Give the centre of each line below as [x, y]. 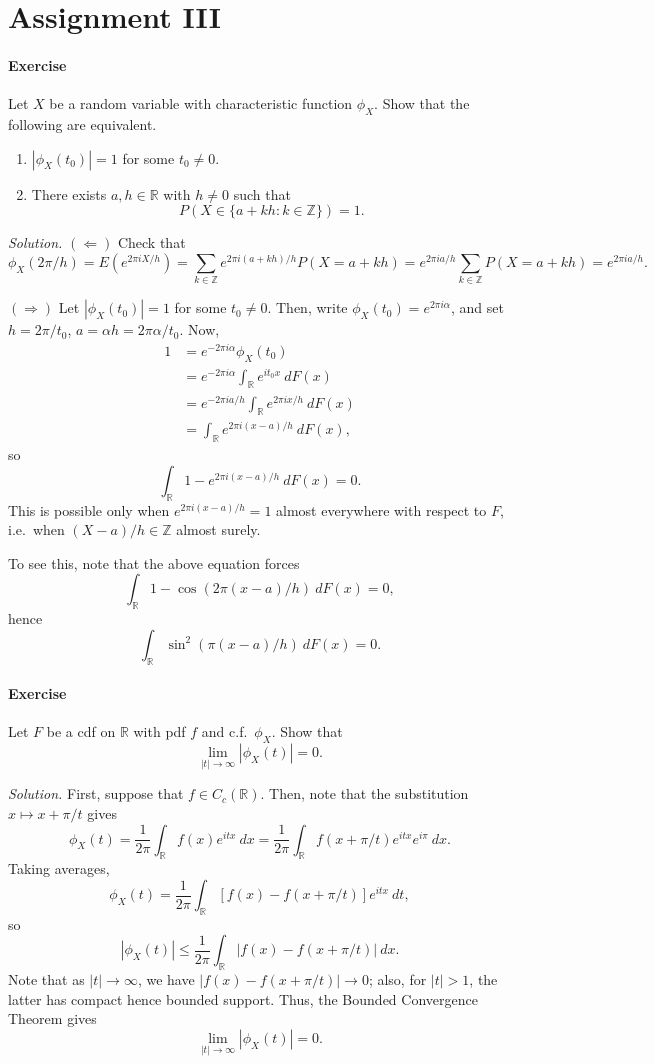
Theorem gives [52, 1018]
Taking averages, [59, 868]
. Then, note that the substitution [364, 793]
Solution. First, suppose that [96, 793]
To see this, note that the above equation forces [154, 562]
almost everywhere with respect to [381, 509]
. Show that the [422, 103]
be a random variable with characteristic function [201, 103]
